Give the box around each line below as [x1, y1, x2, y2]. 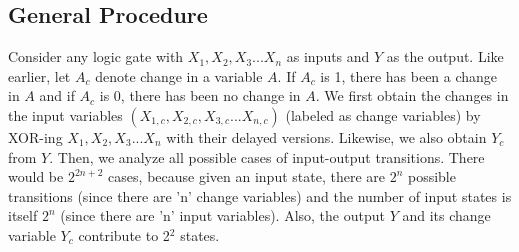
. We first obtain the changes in [315, 85, 509, 106]
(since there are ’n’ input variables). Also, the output [60, 205, 385, 226]
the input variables [8, 104, 123, 125]
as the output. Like [386, 46, 504, 67]
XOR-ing [8, 126, 63, 147]
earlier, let [8, 65, 71, 86]
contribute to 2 [78, 224, 170, 245]
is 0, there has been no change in [99, 85, 301, 106]
